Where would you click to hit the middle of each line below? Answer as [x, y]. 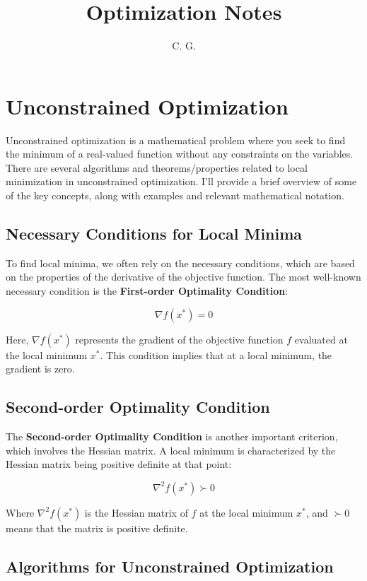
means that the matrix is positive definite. [97, 528]
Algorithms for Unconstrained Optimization [170, 566]
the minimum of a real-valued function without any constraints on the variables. [180, 154]
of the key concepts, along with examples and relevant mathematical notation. [175, 195]
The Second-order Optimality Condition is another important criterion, [172, 436]
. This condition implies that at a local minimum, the [216, 354]
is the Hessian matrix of [136, 512]
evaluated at [321, 339]
